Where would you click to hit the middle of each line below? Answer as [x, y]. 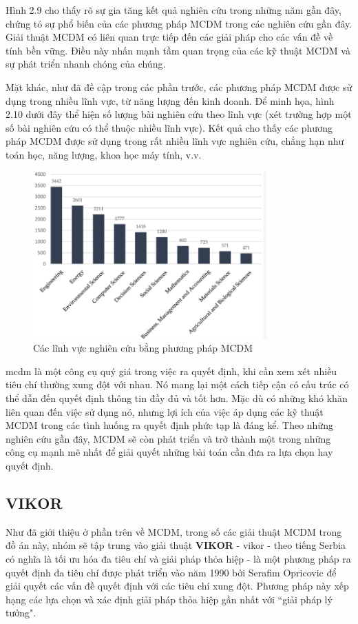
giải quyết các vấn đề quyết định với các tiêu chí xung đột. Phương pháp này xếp [177, 586]
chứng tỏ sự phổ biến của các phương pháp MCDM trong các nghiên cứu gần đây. [179, 23]
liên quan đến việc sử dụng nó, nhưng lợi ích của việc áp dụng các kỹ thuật [165, 411]
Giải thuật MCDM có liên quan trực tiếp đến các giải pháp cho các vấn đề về [169, 37]
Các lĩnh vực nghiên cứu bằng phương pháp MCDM [143, 348]
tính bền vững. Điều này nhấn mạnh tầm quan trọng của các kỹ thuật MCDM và [178, 50]
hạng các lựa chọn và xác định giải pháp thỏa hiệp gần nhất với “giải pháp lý [169, 599]
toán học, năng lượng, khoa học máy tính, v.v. [104, 154]
